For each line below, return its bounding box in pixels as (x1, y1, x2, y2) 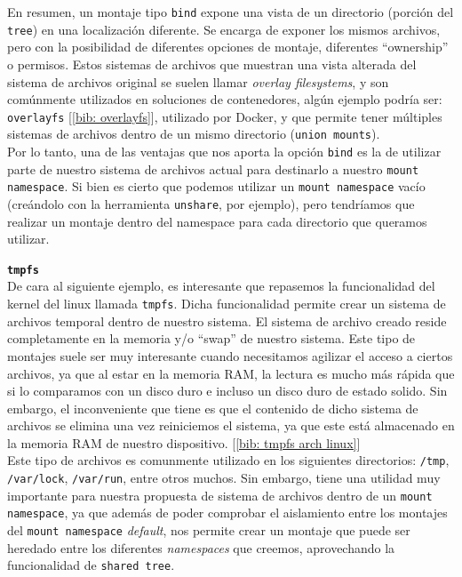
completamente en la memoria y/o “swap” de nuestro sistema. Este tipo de (7, 329, 416, 348)
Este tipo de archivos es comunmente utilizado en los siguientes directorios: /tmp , (7, 451, 450, 469)
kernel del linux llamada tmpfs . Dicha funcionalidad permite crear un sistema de (7, 294, 446, 313)
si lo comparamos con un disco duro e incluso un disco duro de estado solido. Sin (7, 381, 448, 400)
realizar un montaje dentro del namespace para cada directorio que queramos (7, 212, 427, 230)
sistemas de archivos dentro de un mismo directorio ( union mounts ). (7, 124, 380, 143)
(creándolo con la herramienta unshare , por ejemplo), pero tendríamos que (7, 194, 415, 212)
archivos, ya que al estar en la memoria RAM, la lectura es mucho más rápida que (7, 364, 455, 382)
